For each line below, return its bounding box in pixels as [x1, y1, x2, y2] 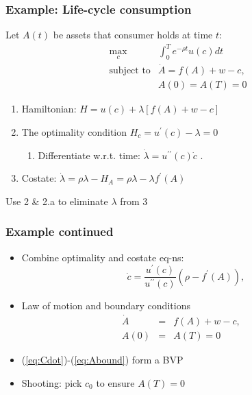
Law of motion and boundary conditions [21, 298, 190, 313]
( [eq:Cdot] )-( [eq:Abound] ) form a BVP [21, 352, 184, 367]
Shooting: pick [21, 375, 82, 390]
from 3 [120, 193, 148, 208]
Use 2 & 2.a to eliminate [5, 193, 108, 208]
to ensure [96, 375, 135, 390]
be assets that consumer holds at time [53, 27, 213, 42]
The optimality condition [21, 125, 127, 139]
